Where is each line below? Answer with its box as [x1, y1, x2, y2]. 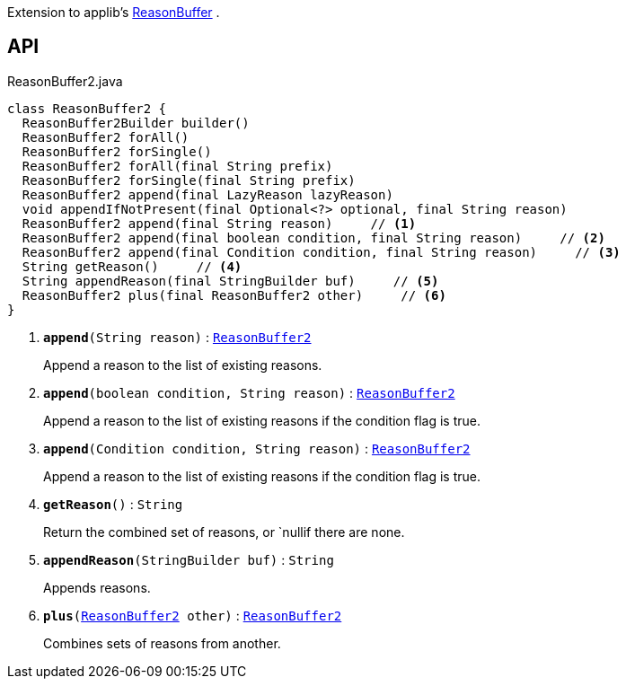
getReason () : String [43, 496, 183, 512]
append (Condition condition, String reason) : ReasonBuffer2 [43, 440, 471, 456]
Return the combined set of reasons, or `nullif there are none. [43, 523, 405, 540]
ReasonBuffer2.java [7, 73, 123, 89]
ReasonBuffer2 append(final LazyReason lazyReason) [22, 187, 393, 202]
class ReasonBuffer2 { [7, 101, 167, 116]
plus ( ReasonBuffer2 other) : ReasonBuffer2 [43, 607, 342, 623]
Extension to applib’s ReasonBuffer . [7, 4, 220, 20]
